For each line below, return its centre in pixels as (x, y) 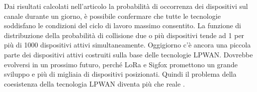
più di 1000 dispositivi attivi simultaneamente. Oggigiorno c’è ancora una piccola (128, 45)
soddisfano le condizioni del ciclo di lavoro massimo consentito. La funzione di (123, 25)
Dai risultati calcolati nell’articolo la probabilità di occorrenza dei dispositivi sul (126, 6)
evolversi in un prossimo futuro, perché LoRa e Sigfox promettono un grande (121, 64)
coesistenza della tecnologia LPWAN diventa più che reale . (94, 83)
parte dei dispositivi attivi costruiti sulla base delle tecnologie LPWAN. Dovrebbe (128, 54)
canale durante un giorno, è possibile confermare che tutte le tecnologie (112, 16)
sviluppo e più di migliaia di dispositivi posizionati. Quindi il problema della (120, 74)
